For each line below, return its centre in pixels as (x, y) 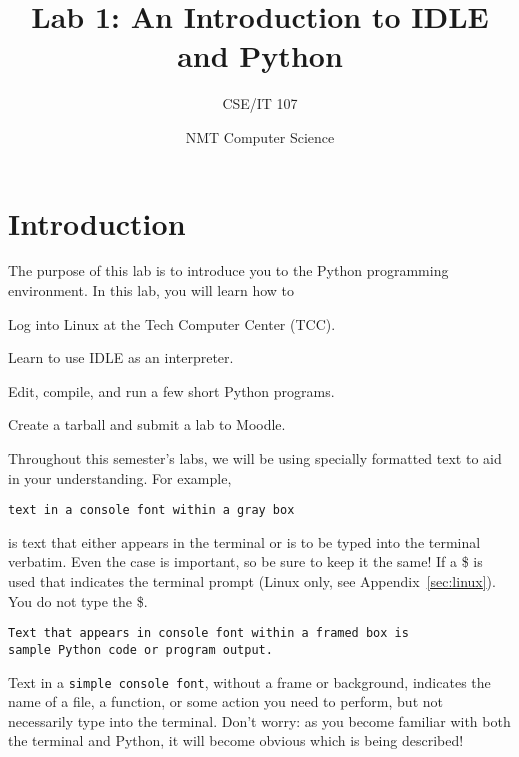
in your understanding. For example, (120, 477)
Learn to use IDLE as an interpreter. (121, 357)
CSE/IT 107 (260, 103)
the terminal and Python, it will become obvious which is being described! (236, 740)
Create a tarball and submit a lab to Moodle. (147, 424)
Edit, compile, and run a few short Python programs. (171, 390)
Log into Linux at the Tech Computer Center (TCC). (172, 323)
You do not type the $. (78, 600)
